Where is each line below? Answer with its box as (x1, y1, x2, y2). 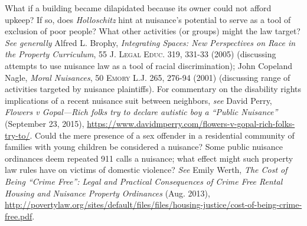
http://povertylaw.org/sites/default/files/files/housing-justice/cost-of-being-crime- (5, 198, 302, 211)
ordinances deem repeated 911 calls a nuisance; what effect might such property (5, 152, 293, 164)
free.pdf (5, 209, 32, 222)
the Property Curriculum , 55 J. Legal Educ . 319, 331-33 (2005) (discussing (5, 48, 276, 60)
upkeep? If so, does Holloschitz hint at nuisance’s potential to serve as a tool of (5, 13, 291, 25)
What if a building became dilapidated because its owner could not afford (5, 2, 272, 14)
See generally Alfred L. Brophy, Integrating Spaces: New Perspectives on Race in (5, 36, 296, 48)
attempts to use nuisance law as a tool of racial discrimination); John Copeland (5, 59, 293, 71)
